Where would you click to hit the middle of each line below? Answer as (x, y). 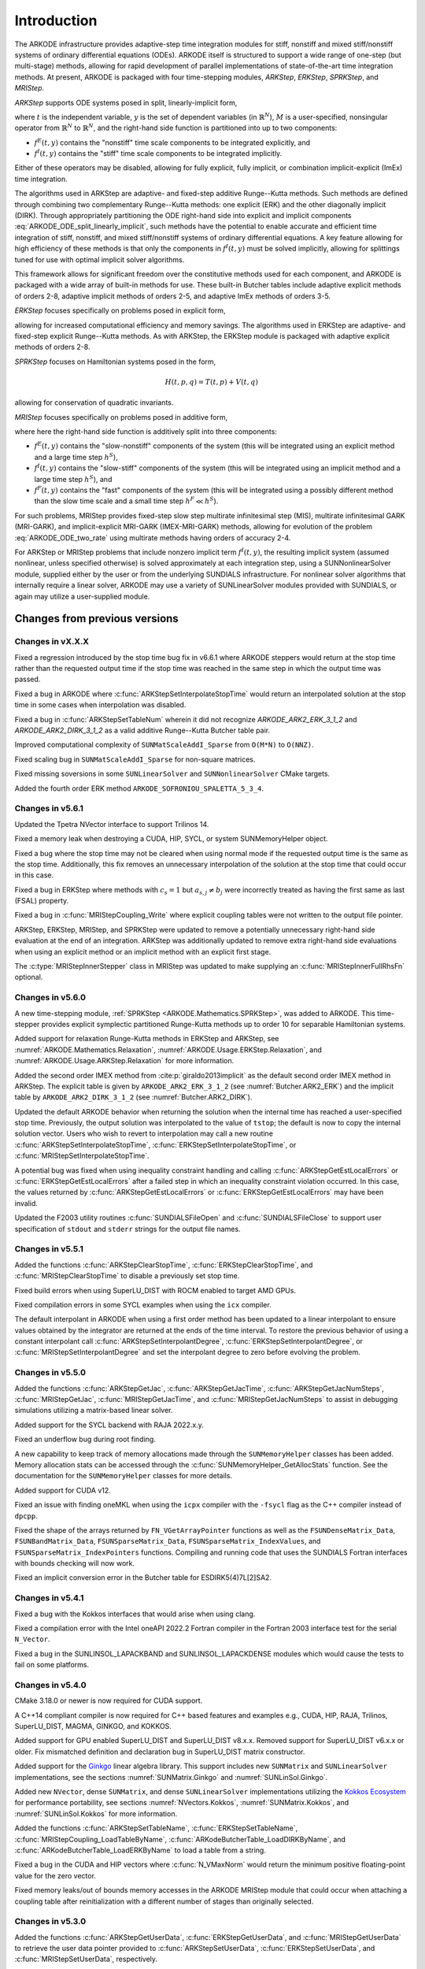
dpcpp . (26, 1515)
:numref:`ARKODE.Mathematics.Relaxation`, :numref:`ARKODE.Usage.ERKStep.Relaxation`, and (168, 1049)
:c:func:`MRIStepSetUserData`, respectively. (86, 1959)
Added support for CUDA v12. (63, 1490)
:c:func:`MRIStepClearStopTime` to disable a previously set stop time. (127, 1276)
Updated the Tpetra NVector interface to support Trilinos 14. (112, 824)
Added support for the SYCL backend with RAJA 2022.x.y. (109, 1425)
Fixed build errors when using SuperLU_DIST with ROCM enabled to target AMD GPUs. (155, 1290)
